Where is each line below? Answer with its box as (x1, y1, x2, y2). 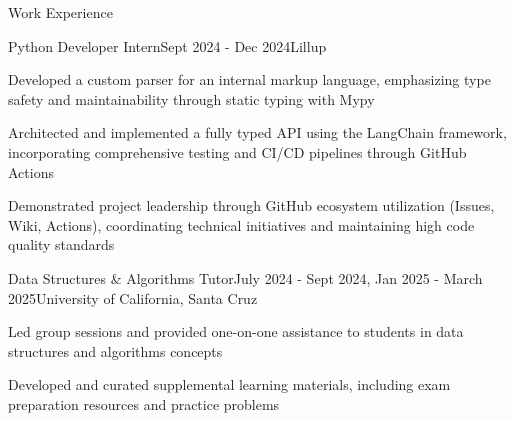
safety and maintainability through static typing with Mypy (8, 88, 375, 109)
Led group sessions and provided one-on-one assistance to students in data (8, 321, 464, 342)
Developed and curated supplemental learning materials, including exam (8, 374, 451, 395)
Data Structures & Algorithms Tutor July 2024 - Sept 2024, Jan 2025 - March (8, 267, 483, 288)
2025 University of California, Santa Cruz (8, 287, 258, 308)
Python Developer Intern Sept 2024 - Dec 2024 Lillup (8, 35, 327, 56)
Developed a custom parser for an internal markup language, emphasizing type (8, 69, 491, 90)
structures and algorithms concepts (8, 340, 223, 361)
